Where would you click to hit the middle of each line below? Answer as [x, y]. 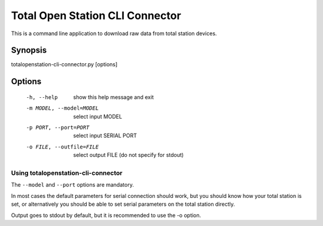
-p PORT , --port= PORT [58, 128]
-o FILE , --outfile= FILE [62, 147]
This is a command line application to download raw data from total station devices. [114, 33]
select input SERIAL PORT [105, 136]
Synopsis [29, 50]
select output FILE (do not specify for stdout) [129, 155]
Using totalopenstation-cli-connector [67, 173]
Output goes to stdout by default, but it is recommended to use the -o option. [106, 215]
